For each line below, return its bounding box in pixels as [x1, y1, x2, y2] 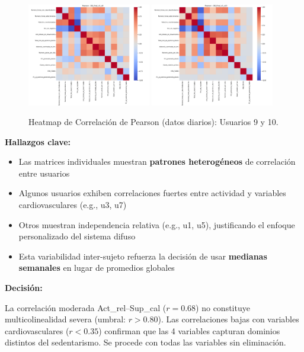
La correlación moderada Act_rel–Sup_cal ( [5, 301, 167, 313]
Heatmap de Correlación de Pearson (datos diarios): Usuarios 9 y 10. [28, 116, 279, 128]
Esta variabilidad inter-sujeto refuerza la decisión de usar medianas [18, 249, 267, 262]
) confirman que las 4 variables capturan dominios [98, 324, 280, 337]
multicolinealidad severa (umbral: [5, 313, 126, 325]
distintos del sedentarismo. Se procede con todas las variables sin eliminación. [5, 336, 286, 348]
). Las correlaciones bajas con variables [158, 313, 299, 325]
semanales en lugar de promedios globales [18, 261, 175, 274]
